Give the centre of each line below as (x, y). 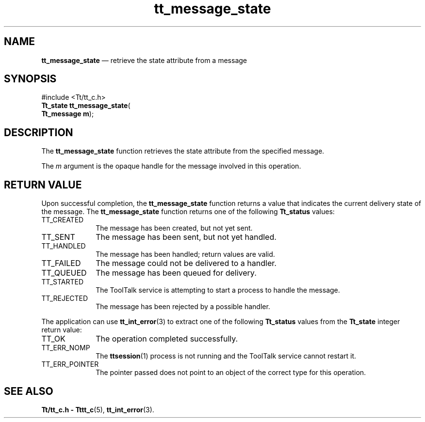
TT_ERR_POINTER (70, 364)
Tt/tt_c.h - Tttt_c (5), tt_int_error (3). (98, 409)
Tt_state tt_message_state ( (86, 106)
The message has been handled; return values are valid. (185, 254)
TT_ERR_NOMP (66, 348)
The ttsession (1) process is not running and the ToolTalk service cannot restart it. (226, 356)
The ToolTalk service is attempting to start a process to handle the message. (218, 290)
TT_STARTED (63, 282)
